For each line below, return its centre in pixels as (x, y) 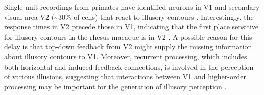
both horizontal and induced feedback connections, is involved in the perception (129, 66)
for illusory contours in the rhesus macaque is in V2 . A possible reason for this (128, 36)
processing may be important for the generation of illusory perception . (115, 86)
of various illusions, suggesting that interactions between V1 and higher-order (125, 76)
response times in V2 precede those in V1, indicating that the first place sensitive (131, 27)
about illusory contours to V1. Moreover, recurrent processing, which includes (126, 56)
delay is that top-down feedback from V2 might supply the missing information (128, 46)
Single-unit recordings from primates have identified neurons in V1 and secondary (132, 7)
